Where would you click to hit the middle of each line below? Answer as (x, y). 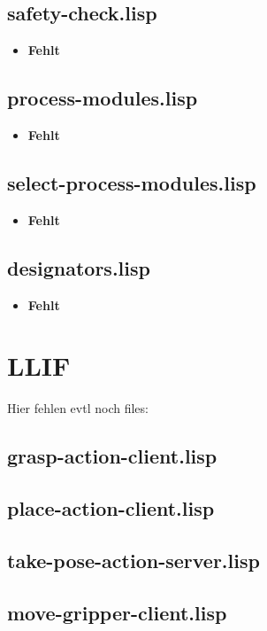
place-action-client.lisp (111, 508)
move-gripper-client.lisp (117, 612)
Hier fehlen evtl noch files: (78, 408)
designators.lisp (79, 267)
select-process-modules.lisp (132, 182)
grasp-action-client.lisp (112, 456)
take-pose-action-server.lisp (133, 560)
